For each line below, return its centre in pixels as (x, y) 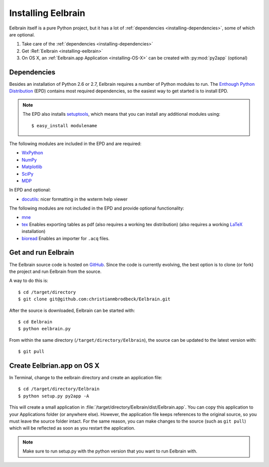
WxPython (32, 153)
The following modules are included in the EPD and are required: (75, 143)
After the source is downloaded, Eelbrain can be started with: (72, 310)
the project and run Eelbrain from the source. (55, 271)
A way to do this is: (29, 281)
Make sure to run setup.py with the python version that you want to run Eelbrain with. (110, 451)
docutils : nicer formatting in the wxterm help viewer (75, 199)
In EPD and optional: (30, 190)
